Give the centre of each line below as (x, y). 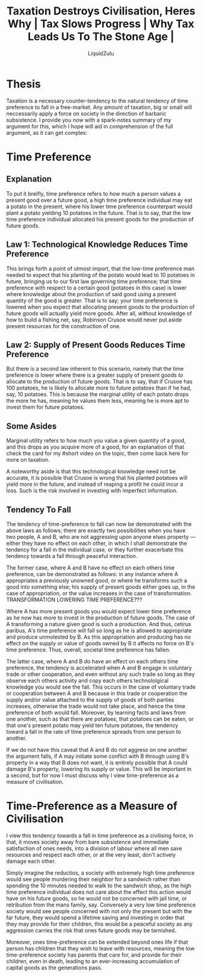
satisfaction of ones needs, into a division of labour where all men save (94, 848)
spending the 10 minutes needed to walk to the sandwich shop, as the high (99, 886)
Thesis (23, 84)
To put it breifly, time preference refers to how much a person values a (93, 193)
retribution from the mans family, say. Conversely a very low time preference (101, 905)
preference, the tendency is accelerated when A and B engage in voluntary (99, 668)
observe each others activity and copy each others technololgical (87, 680)
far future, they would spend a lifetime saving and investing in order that (95, 917)
